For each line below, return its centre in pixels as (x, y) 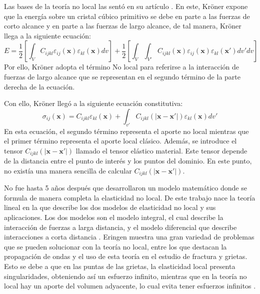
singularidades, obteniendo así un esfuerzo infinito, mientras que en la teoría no (125, 276)
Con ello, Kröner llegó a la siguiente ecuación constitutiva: (93, 103)
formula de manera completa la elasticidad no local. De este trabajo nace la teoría (130, 197)
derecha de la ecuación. (39, 86)
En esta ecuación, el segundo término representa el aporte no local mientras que (126, 131)
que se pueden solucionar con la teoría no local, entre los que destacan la (115, 246)
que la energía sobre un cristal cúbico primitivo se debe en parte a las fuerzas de (127, 16)
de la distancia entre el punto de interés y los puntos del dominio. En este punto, (128, 161)
